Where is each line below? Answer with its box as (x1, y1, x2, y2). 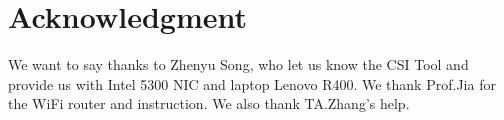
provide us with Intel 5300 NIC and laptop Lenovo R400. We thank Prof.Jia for (8, 73, 496, 94)
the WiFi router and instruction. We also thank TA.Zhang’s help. (8, 93, 410, 114)
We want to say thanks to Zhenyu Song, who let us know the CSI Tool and (8, 54, 469, 75)
